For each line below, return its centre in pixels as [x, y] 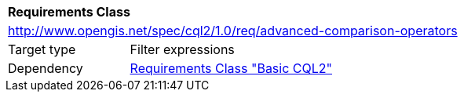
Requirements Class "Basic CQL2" [231, 68]
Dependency [46, 68]
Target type [42, 49]
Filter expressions [182, 49]
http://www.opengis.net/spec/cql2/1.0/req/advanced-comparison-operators [233, 31]
